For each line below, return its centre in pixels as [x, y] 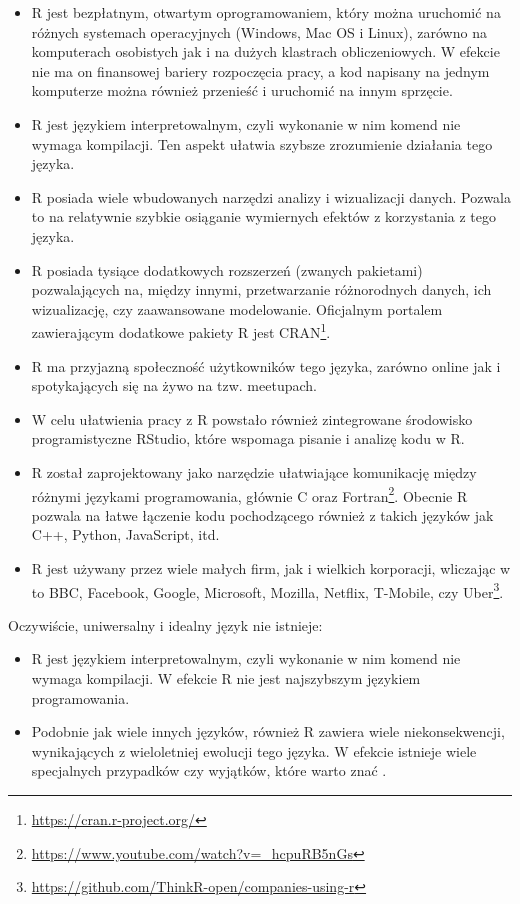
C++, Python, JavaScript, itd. [125, 534]
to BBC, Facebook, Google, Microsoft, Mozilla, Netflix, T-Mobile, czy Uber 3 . [267, 590]
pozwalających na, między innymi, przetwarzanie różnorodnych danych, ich [261, 289]
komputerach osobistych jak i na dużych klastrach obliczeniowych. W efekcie [265, 51]
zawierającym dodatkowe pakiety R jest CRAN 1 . [181, 330]
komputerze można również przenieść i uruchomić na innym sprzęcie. [242, 90]
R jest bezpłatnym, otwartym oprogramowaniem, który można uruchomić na [266, 12]
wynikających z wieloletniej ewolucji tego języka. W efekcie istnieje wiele [254, 750]
